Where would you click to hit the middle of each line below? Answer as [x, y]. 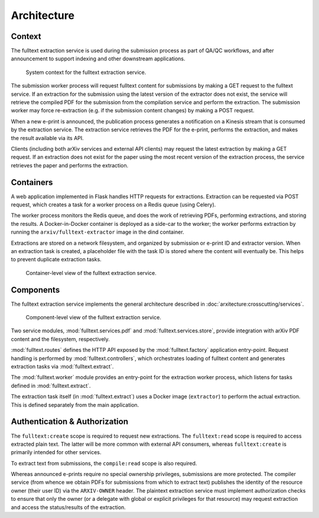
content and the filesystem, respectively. [61, 339]
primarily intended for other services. [56, 452]
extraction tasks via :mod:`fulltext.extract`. [62, 367]
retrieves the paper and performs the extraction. [70, 165]
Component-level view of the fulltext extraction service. [94, 318]
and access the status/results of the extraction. [69, 507]
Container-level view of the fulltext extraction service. [91, 273]
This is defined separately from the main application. [75, 404]
